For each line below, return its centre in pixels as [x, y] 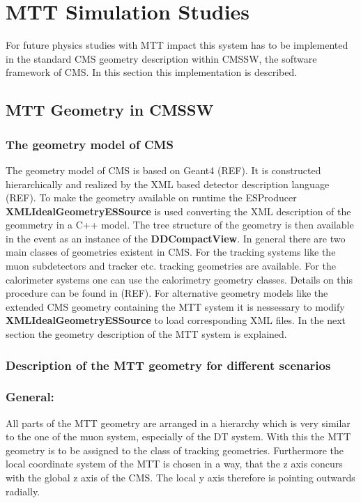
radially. [23, 491]
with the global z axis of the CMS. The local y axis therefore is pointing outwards [180, 478]
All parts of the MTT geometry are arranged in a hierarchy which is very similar [178, 423]
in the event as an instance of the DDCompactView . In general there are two [176, 238]
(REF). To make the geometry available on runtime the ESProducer [151, 198]
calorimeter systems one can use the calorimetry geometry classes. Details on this [179, 279]
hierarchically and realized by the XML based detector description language [168, 184]
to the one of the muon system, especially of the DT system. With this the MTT [178, 436]
